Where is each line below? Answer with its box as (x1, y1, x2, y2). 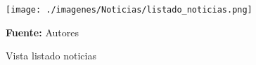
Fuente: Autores (6, 24, 79, 39)
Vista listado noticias (6, 48, 96, 63)
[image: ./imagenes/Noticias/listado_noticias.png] (6, 5, 252, 15)
